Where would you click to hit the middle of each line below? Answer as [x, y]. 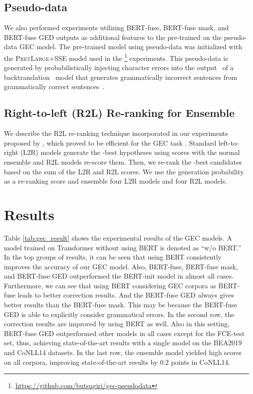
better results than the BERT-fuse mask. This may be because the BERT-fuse [121, 305]
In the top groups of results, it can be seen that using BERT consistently [113, 257]
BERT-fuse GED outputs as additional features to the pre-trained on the [113, 37]
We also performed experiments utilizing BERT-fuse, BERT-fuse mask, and [117, 28]
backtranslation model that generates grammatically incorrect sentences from [121, 77]
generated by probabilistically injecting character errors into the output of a [119, 67]
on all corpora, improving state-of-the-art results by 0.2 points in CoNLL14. [117, 362]
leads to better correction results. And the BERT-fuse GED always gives [126, 295]
